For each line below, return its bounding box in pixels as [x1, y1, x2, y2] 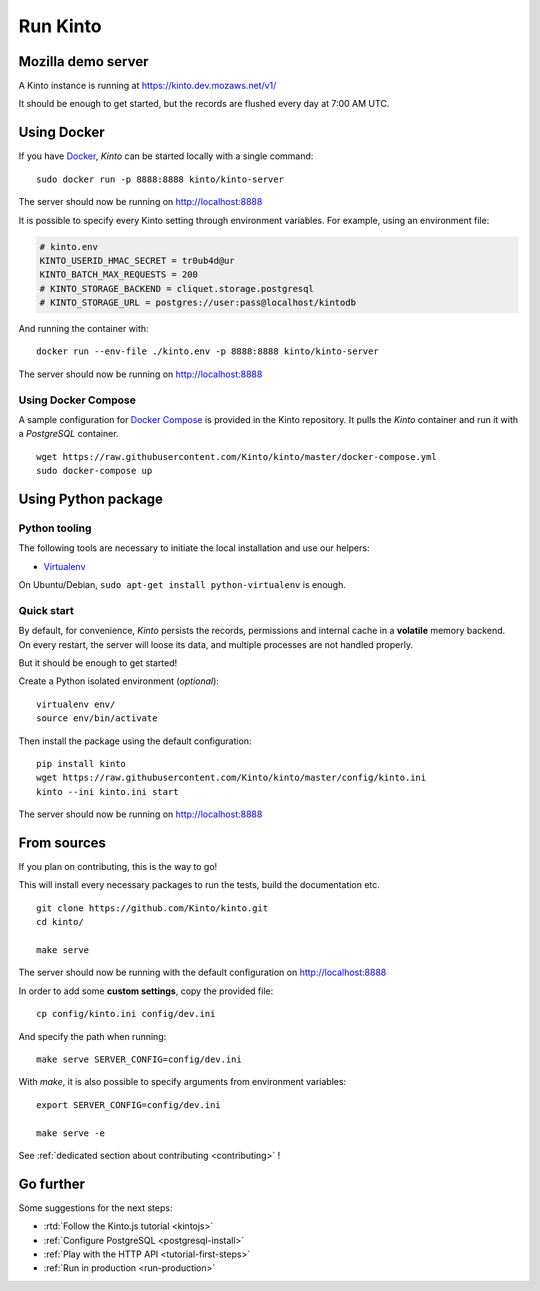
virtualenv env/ [36, 698, 116, 710]
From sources [18, 834, 107, 851]
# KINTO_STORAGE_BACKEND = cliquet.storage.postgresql [39, 283, 314, 294]
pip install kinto [36, 758, 127, 769]
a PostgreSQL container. [18, 428, 119, 440]
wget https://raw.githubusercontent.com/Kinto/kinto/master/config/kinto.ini [36, 772, 427, 784]
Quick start [18, 603, 75, 617]
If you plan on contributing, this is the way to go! [18, 861, 218, 873]
